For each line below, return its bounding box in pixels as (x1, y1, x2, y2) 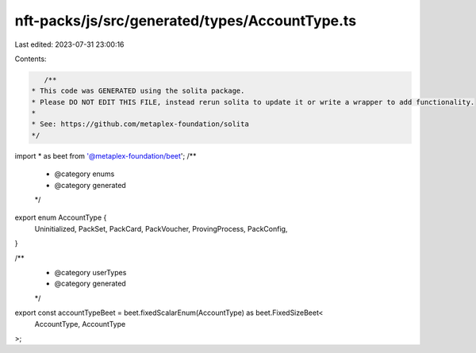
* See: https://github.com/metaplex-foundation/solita (31, 120, 249, 129)
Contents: (14, 54, 47, 63)
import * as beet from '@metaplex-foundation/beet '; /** (14, 151, 197, 160)
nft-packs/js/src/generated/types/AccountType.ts (14, 12, 357, 29)
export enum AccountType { (14, 213, 107, 222)
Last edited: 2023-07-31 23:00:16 (14, 40, 125, 49)
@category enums (54, 169, 115, 178)
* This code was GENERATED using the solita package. (31, 86, 245, 95)
